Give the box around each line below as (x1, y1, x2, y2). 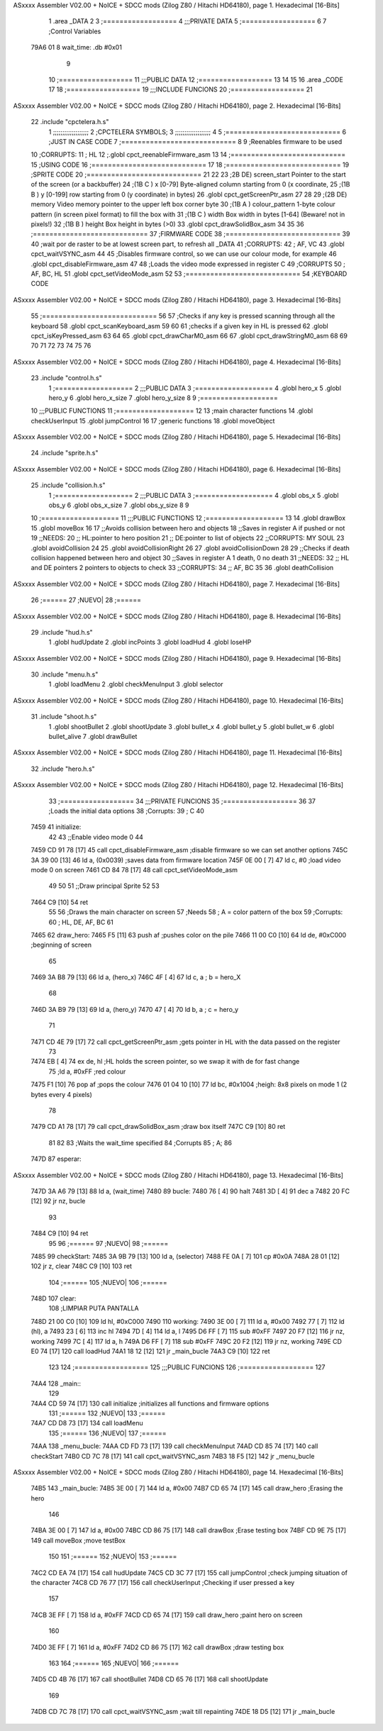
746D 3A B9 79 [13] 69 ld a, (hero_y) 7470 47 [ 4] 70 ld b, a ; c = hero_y (30, 1005, 239, 1013)
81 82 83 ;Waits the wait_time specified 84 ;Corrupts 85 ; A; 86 (48, 1138, 232, 1147)
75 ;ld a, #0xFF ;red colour (48, 1067, 126, 1076)
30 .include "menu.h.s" (30, 670, 99, 679)
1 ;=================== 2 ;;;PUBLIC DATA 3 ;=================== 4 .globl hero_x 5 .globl (48, 384, 342, 392)
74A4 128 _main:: (30, 1379, 82, 1388)
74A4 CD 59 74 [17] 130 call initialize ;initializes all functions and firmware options (30, 1399, 270, 1408)
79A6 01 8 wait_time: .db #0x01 (30, 43, 122, 52)
